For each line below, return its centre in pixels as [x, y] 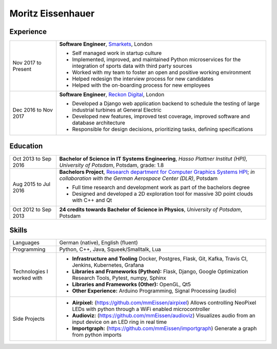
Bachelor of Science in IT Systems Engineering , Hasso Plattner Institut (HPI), [153, 158]
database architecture [98, 123]
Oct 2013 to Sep [32, 158]
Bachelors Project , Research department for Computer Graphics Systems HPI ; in [157, 172]
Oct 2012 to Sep [32, 209]
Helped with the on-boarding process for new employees [141, 85]
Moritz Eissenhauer [52, 13]
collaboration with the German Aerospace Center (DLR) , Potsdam [138, 178]
